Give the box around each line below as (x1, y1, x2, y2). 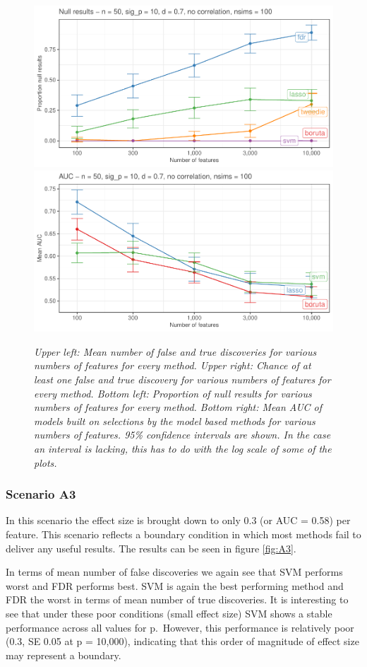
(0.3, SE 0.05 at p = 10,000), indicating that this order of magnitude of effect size (6, 634, 359, 649)
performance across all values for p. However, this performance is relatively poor (6, 620, 354, 634)
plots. (34, 455, 57, 470)
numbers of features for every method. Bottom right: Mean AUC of (34, 400, 323, 414)
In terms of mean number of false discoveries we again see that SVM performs (6, 564, 343, 579)
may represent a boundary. (6, 647, 121, 662)
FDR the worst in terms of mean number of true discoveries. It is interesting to (6, 592, 349, 607)
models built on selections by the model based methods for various (34, 413, 315, 428)
